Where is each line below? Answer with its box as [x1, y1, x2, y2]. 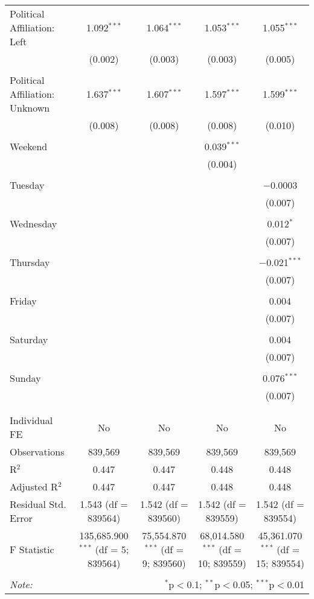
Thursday [10, 255, 50, 269]
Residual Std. [10, 497, 66, 511]
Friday [10, 294, 37, 308]
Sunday [10, 371, 41, 385]
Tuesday [10, 178, 45, 192]
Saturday [10, 332, 48, 346]
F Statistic [10, 542, 54, 556]
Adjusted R [10, 480, 58, 493]
